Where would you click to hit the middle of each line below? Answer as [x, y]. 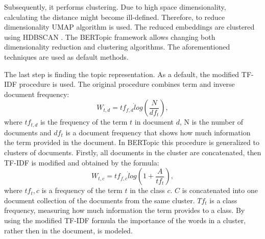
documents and [28, 132]
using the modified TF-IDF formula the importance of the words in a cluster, [125, 220]
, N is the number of [211, 122]
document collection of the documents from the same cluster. [100, 200]
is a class [223, 200]
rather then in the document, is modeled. [68, 230]
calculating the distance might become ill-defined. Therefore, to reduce [115, 17]
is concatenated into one [220, 190]
